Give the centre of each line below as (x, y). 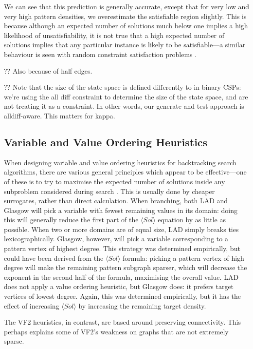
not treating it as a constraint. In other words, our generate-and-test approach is (124, 106)
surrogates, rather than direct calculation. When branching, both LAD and (116, 201)
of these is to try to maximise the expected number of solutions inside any (115, 181)
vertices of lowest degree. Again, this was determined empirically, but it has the (123, 296)
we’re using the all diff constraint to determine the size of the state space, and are (126, 96)
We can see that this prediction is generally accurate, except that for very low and (127, 6)
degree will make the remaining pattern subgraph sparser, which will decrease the (126, 267)
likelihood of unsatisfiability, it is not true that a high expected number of (114, 35)
